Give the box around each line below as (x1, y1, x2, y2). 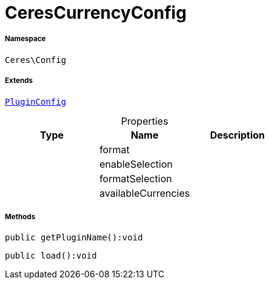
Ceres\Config (5, 54, 67, 65)
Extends (5, 76, 33, 85)
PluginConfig (5, 96, 67, 107)
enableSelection (99, 157, 173, 170)
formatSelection (99, 172, 172, 185)
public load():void (5, 251, 97, 261)
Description (210, 128, 265, 141)
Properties (121, 114, 168, 127)
